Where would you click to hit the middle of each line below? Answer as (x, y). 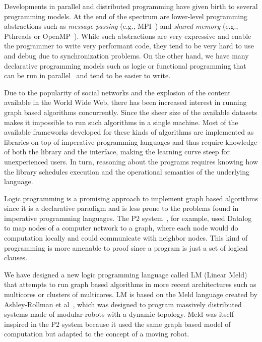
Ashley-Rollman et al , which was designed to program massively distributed (123, 304)
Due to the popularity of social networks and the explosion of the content (117, 92)
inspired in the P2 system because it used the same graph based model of (117, 324)
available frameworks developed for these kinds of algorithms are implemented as (129, 132)
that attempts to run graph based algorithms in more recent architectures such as (130, 284)
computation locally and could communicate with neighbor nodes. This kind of (126, 238)
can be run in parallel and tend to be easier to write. (87, 75)
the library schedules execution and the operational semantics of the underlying (127, 171)
